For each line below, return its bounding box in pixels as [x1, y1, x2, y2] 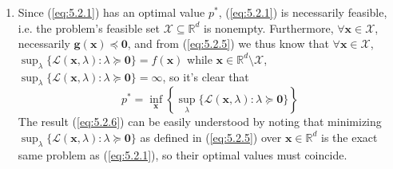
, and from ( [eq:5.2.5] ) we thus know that [127, 35, 329, 52]
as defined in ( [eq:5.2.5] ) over [140, 128, 282, 145]
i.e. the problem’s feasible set [18, 19, 160, 36]
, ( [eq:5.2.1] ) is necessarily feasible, [218, 4, 387, 20]
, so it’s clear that [162, 68, 249, 84]
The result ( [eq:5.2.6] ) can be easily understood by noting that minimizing [18, 113, 382, 130]
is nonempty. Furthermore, [204, 19, 334, 36]
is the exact [320, 128, 378, 145]
